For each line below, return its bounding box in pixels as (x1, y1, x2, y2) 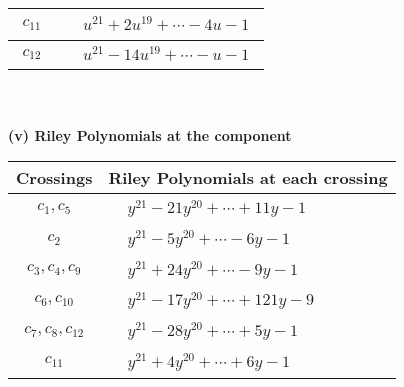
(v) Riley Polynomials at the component (8, 124, 292, 145)
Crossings (16, 166, 93, 190)
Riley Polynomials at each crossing (108, 166, 388, 190)
